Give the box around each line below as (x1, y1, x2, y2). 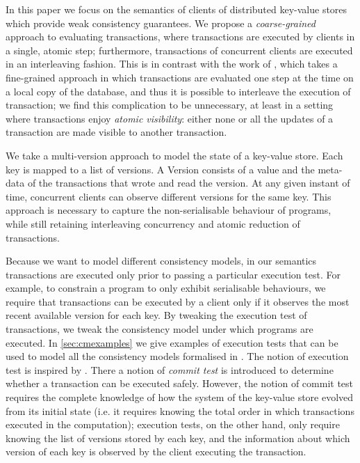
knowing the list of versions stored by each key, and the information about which (6, 430, 350, 445)
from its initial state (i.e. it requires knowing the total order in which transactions (6, 403, 354, 418)
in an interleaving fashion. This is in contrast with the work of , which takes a (6, 56, 338, 71)
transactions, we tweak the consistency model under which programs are (6, 322, 313, 336)
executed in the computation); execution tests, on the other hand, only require (6, 417, 340, 432)
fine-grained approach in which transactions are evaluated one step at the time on (6, 70, 354, 84)
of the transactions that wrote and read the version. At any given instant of (27, 175, 350, 190)
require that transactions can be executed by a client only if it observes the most (6, 294, 350, 308)
